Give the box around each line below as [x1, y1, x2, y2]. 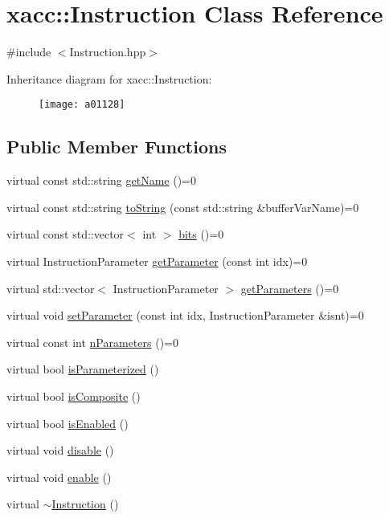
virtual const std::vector [6, 226, 125, 243]
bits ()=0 [178, 226, 224, 243]
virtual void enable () [6, 468, 112, 485]
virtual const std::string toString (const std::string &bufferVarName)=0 [6, 198, 359, 215]
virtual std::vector [6, 279, 95, 296]
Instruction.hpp [69, 43, 146, 60]
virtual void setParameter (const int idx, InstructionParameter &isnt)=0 [6, 307, 364, 324]
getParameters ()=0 [240, 279, 339, 296]
